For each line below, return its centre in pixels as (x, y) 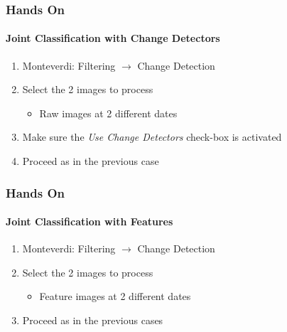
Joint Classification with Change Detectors (113, 38)
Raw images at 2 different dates (108, 113)
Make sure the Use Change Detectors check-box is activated (152, 137)
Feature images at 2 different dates (115, 296)
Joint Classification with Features (90, 221)
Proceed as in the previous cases (93, 320)
